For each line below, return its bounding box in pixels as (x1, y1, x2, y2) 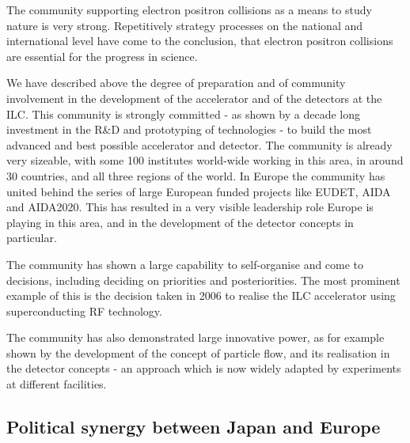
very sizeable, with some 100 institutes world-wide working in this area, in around (6, 152, 404, 168)
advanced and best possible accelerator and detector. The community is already (6, 136, 393, 153)
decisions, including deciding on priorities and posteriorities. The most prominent (6, 271, 401, 288)
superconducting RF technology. (6, 302, 162, 319)
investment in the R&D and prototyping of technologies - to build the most (6, 121, 372, 138)
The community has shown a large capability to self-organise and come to (6, 256, 364, 272)
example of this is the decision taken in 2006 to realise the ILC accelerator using (6, 287, 396, 304)
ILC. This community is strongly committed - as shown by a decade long (6, 105, 361, 122)
